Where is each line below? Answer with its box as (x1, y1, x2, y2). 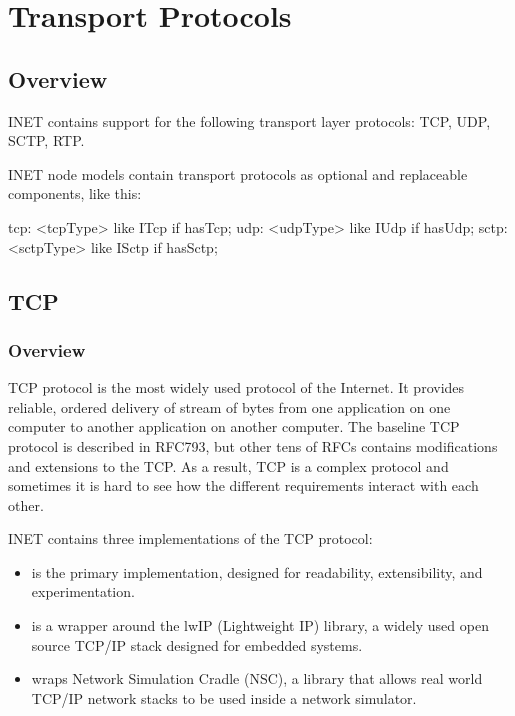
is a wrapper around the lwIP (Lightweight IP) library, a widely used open (31, 615, 489, 636)
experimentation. (31, 581, 135, 602)
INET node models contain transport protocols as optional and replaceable (8, 163, 468, 184)
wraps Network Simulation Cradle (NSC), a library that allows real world (31, 668, 483, 689)
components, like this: (8, 183, 142, 204)
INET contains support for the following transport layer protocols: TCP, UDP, (8, 110, 491, 131)
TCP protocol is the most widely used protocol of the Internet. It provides (8, 377, 465, 398)
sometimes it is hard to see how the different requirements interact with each (8, 475, 479, 496)
